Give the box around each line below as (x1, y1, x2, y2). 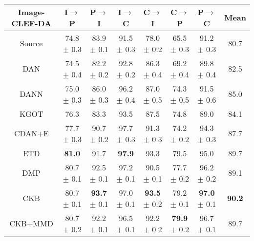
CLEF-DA (11, 17, 52, 29)
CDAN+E (14, 128, 49, 139)
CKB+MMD (9, 218, 53, 229)
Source (20, 37, 43, 49)
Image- (18, 6, 45, 18)
